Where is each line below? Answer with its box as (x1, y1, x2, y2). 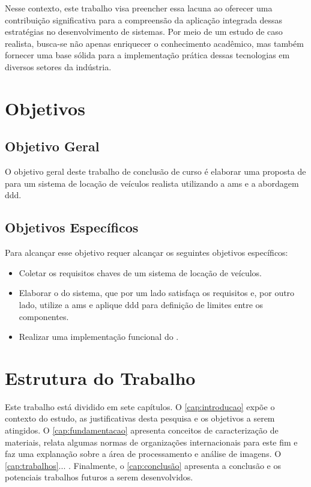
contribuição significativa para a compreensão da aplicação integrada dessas (5, 13, 283, 26)
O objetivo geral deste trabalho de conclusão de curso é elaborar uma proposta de (5, 165, 306, 178)
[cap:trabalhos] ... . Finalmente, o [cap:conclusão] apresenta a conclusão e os (5, 459, 281, 471)
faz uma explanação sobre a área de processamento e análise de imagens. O (5, 447, 282, 460)
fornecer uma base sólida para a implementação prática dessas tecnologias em (5, 49, 290, 61)
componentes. (19, 310, 69, 322)
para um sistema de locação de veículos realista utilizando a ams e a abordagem (5, 177, 299, 189)
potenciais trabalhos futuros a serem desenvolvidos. (5, 471, 193, 483)
